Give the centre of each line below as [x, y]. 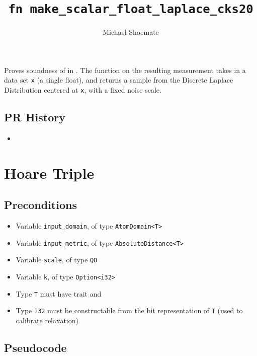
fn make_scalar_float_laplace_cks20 [131, 9]
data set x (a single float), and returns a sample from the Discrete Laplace [119, 80]
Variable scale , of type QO [57, 260]
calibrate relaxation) [47, 321]
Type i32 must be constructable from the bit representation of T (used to [129, 310]
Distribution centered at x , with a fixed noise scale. [83, 90]
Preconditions [40, 205]
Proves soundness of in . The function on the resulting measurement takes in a [125, 70]
